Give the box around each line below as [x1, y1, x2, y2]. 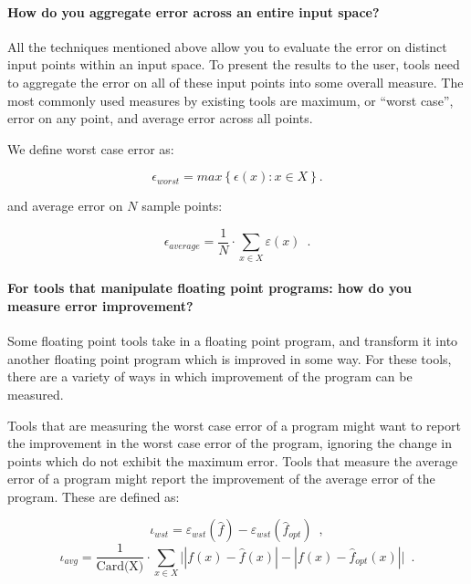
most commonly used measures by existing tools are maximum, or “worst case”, [7, 90, 454, 109]
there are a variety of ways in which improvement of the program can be [7, 367, 413, 386]
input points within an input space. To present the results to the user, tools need [7, 55, 460, 74]
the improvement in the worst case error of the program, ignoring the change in [7, 433, 452, 453]
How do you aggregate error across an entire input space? [7, 2, 380, 21]
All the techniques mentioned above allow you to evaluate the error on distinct [7, 36, 447, 56]
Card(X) [96, 559, 144, 573]
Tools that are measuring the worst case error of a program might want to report [7, 415, 461, 434]
